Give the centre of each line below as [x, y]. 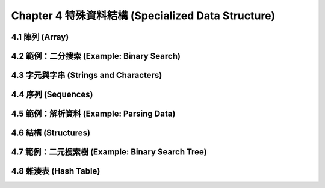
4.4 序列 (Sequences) [52, 95]
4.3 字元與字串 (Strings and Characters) [87, 75]
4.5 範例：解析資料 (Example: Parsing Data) [93, 114]
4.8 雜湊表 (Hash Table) [56, 171]
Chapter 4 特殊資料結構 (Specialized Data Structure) [143, 16]
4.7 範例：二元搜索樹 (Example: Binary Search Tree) [109, 152]
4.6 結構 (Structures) [51, 133]
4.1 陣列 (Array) [40, 37]
